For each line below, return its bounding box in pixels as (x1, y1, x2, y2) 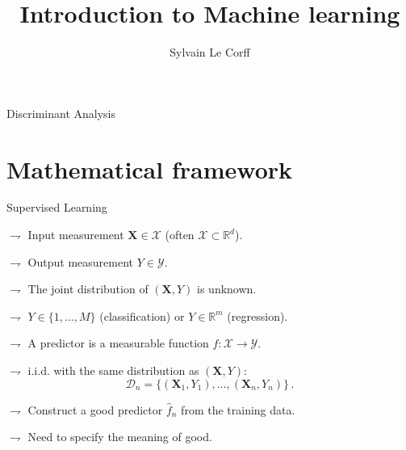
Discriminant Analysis (6, 104, 116, 121)
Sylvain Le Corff (170, 44, 250, 61)
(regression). (227, 307, 288, 324)
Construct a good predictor (27, 401, 163, 418)
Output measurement (27, 253, 133, 270)
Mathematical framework (6, 152, 293, 185)
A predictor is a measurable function (27, 334, 209, 351)
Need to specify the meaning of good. (27, 428, 212, 445)
